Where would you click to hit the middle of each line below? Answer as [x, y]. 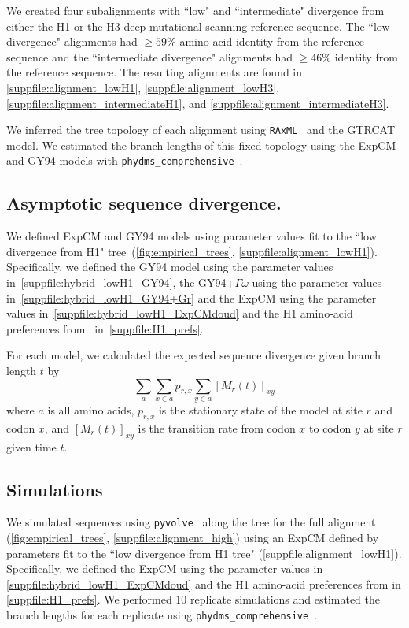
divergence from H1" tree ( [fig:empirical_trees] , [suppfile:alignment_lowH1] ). [192, 251]
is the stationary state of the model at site [260, 410]
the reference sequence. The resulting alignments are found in [155, 72]
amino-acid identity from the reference [272, 41]
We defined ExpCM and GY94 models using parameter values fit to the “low [192, 236]
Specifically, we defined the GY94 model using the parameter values [170, 267]
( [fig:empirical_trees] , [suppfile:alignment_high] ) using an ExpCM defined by [193, 538]
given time [31, 446]
